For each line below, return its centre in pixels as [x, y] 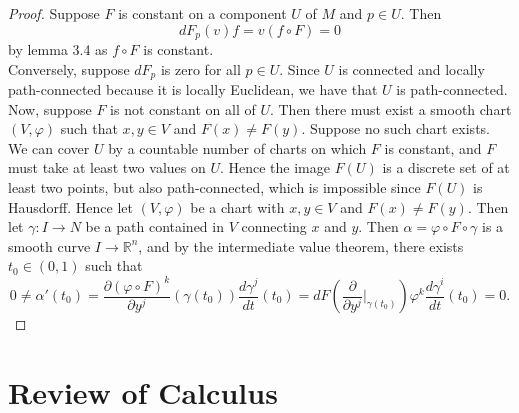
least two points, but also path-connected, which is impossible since [214, 187]
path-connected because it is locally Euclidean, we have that [193, 89]
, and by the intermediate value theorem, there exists [301, 245]
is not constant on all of [183, 108]
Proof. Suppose [54, 13]
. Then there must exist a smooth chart [390, 108]
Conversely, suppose [69, 68]
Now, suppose [50, 108]
